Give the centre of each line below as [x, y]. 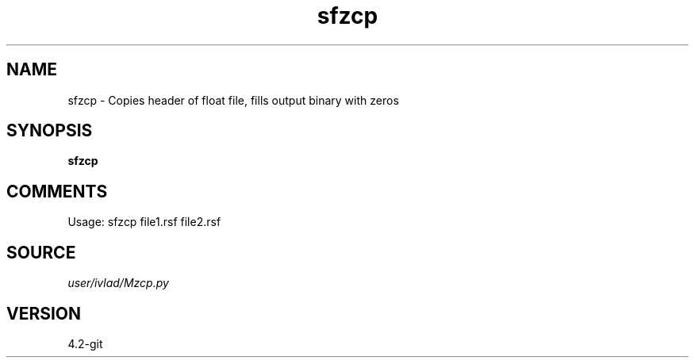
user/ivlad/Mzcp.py [118, 283]
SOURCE [41, 252]
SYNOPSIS [50, 131]
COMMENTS [57, 191]
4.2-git [85, 343]
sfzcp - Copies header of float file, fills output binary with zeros [233, 100]
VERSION [44, 313]
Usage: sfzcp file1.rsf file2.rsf [144, 222]
